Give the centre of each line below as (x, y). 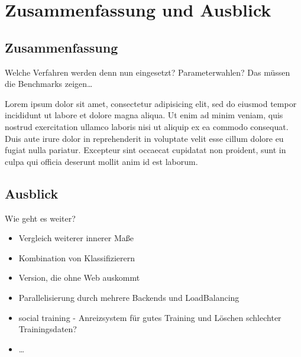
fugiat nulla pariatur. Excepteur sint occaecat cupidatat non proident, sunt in (145, 150)
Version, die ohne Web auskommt (79, 278)
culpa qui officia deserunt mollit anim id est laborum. (101, 161)
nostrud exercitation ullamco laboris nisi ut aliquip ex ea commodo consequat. (147, 126)
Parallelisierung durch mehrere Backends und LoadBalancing (129, 297)
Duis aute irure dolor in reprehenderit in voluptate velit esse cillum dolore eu (144, 138)
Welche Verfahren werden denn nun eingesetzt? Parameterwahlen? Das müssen (148, 72)
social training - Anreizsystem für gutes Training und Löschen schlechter (150, 317)
